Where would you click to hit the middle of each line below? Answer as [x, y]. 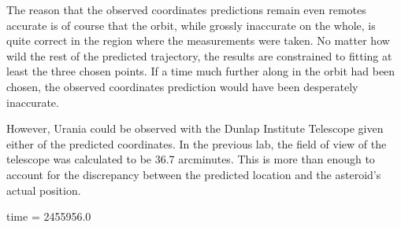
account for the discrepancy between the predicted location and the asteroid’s [194, 174]
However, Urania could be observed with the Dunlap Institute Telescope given [195, 128]
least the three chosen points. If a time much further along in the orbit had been [201, 71]
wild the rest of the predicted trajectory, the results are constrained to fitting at [199, 55]
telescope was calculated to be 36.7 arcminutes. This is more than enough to [191, 159]
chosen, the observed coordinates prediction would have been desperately [182, 86]
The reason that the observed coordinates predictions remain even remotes [186, 9]
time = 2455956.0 [49, 216]
